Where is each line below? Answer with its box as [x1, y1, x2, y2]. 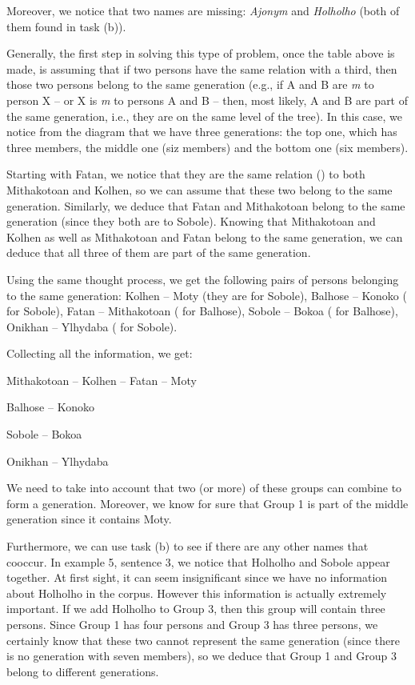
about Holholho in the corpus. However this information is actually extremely [6, 584, 387, 601]
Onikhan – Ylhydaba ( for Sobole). [6, 318, 178, 334]
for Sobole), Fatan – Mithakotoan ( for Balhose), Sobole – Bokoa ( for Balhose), [6, 302, 398, 319]
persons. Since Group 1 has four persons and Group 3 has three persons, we [6, 616, 378, 632]
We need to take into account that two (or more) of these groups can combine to [6, 479, 402, 496]
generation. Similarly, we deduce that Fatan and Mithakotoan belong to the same [6, 197, 405, 214]
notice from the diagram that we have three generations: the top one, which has [6, 123, 397, 140]
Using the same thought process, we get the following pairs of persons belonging [6, 270, 399, 287]
